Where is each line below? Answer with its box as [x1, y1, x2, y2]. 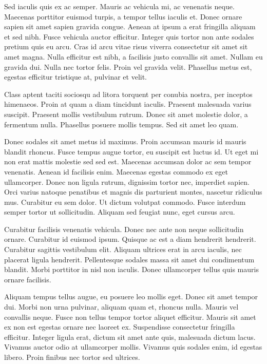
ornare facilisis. [4, 274, 51, 284]
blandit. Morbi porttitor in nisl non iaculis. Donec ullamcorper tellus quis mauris [4, 264, 259, 275]
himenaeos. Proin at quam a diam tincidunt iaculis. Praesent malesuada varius [4, 99, 252, 109]
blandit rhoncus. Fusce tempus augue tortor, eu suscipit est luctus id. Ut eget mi [4, 146, 259, 157]
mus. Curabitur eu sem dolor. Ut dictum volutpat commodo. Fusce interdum [4, 196, 246, 207]
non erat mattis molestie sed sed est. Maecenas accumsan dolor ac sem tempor [4, 156, 252, 167]
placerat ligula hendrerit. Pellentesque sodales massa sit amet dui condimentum [4, 254, 255, 264]
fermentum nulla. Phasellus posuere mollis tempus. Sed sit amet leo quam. [4, 119, 239, 129]
